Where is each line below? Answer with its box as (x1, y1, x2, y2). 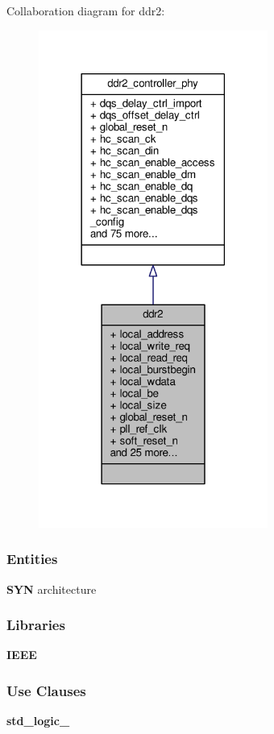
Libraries (6, 615, 65, 635)
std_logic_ (6, 712, 70, 729)
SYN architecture (6, 580, 97, 597)
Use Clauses (6, 680, 86, 700)
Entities (6, 549, 58, 569)
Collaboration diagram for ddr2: (6, 2, 165, 19)
